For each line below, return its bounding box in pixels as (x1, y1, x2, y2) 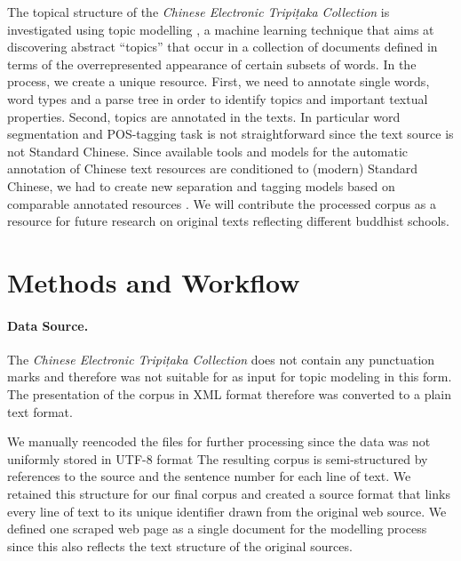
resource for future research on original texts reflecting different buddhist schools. (7, 212, 449, 230)
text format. (7, 402, 73, 421)
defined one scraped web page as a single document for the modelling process (7, 519, 427, 538)
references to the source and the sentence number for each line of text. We (7, 467, 411, 485)
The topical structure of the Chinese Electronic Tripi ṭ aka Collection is (7, 3, 390, 20)
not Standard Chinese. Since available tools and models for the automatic (7, 141, 409, 160)
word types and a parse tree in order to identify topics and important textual (7, 89, 428, 108)
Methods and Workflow (7, 263, 300, 300)
